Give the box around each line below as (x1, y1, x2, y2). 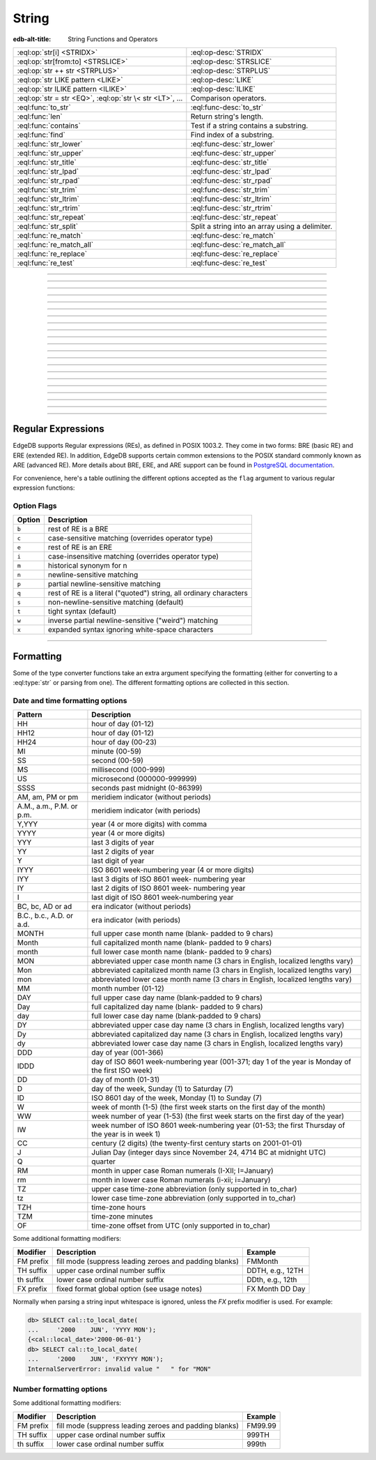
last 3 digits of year (91, 838, 155, 848)
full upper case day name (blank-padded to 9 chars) (91, 993, 263, 1002)
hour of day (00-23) (91, 737, 157, 747)
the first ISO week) (91, 1066, 153, 1076)
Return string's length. (190, 112, 264, 121)
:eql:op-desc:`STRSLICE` (190, 57, 272, 66)
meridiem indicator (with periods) (91, 806, 201, 815)
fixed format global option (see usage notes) (56, 1284, 203, 1293)
